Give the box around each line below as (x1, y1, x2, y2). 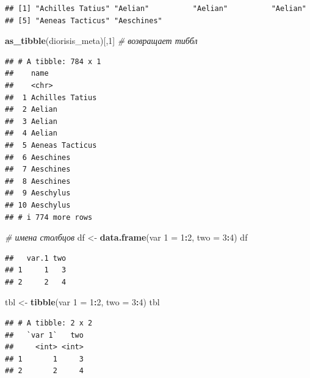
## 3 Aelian (5, 117, 57, 126)
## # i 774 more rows (5, 213, 93, 222)
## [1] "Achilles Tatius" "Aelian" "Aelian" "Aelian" (5, 4, 306, 13)
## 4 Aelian (5, 129, 57, 138)
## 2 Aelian (5, 105, 57, 114)
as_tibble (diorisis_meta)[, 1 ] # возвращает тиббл (5, 34, 198, 47)
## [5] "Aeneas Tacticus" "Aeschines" (5, 16, 162, 25)
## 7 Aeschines (5, 165, 71, 174)
